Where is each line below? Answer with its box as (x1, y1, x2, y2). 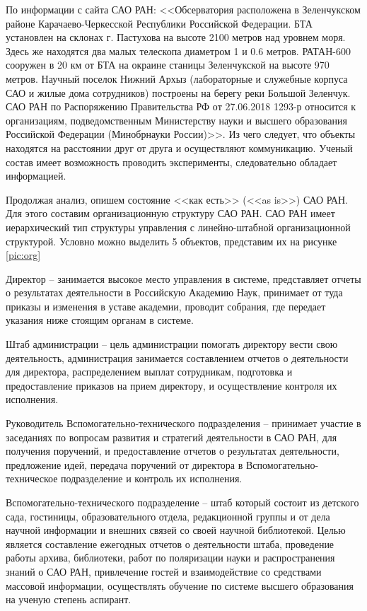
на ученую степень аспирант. (6, 592, 132, 607)
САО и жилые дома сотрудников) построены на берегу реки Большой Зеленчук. (6, 85, 351, 100)
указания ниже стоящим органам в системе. (6, 313, 194, 327)
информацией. (6, 168, 66, 183)
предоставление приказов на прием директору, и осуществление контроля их (6, 378, 337, 392)
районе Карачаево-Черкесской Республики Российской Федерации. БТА (6, 16, 313, 30)
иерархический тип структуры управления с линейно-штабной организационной (6, 219, 351, 234)
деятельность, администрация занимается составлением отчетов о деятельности (6, 350, 349, 365)
